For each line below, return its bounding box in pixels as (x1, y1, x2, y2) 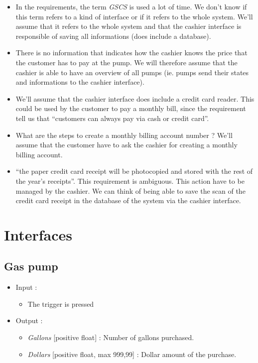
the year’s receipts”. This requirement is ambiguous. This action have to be (15, 175, 245, 186)
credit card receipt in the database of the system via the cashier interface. (15, 195, 241, 206)
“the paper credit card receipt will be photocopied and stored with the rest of (15, 166, 253, 176)
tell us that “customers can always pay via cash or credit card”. (15, 113, 209, 123)
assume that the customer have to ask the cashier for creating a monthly (15, 139, 238, 150)
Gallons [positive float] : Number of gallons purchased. (27, 332, 194, 343)
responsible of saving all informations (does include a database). (15, 30, 211, 41)
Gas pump (4, 258, 58, 274)
